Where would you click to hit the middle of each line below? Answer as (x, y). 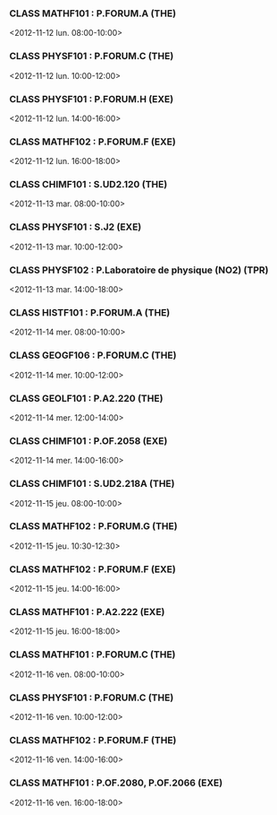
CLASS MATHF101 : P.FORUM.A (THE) (93, 13)
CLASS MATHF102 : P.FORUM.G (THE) (93, 526)
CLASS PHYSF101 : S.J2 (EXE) (76, 227)
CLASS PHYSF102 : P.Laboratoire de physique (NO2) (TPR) (139, 270)
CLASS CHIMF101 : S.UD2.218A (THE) (92, 484)
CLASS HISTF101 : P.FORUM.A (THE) (90, 312)
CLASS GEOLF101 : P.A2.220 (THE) (86, 398)
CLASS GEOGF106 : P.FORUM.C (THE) (93, 355)
